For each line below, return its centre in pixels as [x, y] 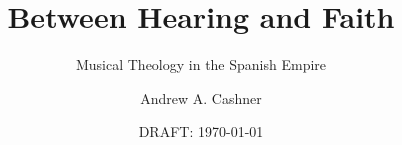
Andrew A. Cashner [201, 97]
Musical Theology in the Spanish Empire [201, 64]
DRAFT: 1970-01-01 [201, 131]
